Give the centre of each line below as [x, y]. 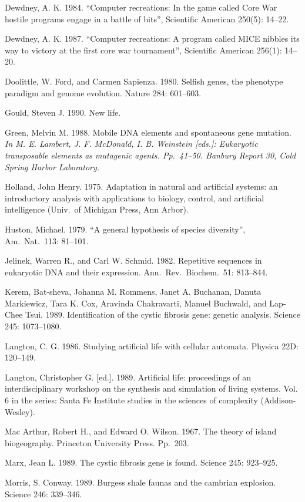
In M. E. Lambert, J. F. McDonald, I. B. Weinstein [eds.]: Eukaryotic [131, 144]
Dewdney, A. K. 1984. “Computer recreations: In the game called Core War [141, 7]
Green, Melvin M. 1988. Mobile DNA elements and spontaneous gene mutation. [148, 132]
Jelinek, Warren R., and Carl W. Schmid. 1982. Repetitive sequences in [133, 260]
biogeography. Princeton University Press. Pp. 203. [97, 442]
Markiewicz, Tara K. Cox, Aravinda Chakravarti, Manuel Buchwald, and [136, 303]
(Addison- [278, 400]
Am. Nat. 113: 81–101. [47, 240]
